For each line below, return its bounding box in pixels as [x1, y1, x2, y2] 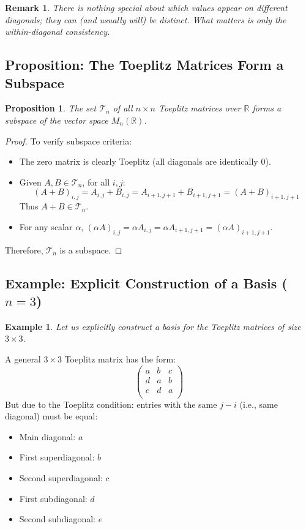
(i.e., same [239, 397, 278, 410]
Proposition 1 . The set [5, 102, 97, 114]
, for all [82, 175, 110, 188]
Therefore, [5, 243, 43, 256]
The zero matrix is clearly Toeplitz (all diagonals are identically [19, 155, 258, 168]
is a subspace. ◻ [59, 243, 122, 256]
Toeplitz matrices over [158, 102, 241, 114]
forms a [252, 102, 282, 114]
